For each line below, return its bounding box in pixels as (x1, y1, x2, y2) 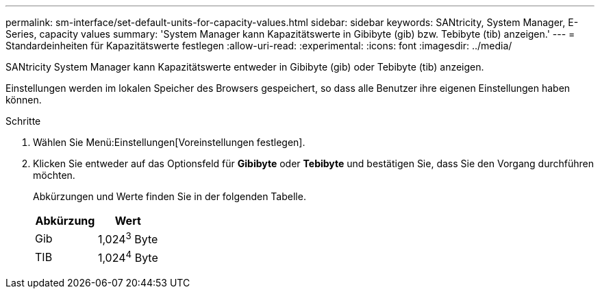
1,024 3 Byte (97, 230, 158, 247)
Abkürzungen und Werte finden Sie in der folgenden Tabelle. (33, 191, 306, 202)
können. (5, 94, 42, 106)
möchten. (33, 169, 75, 181)
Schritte (5, 115, 41, 127)
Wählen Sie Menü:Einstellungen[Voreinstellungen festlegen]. (33, 136, 305, 148)
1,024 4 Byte (97, 249, 158, 265)
